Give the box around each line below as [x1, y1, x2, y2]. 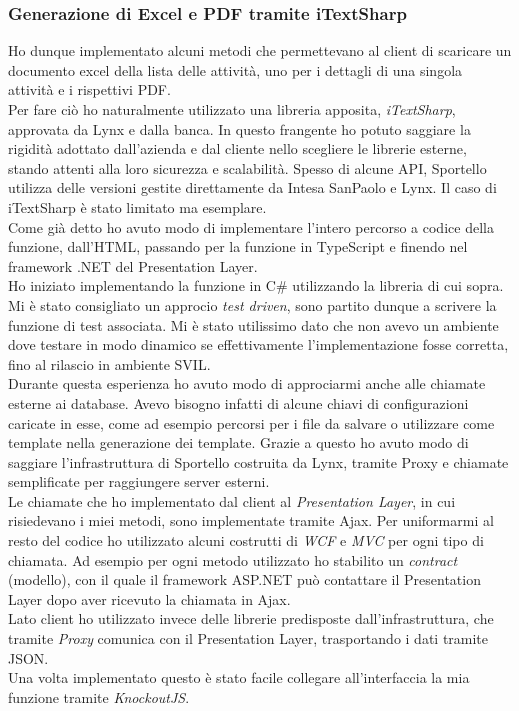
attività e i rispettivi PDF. [8, 79, 171, 100]
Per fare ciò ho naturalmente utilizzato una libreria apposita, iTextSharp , [8, 99, 456, 119]
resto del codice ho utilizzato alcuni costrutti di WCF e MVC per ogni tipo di [8, 530, 484, 551]
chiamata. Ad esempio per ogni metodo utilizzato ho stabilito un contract [8, 549, 458, 570]
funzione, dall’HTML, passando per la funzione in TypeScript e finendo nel [8, 236, 468, 257]
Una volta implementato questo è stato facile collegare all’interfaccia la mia [8, 667, 470, 688]
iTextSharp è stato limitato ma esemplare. [8, 196, 267, 217]
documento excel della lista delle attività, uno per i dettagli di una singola [8, 59, 463, 80]
